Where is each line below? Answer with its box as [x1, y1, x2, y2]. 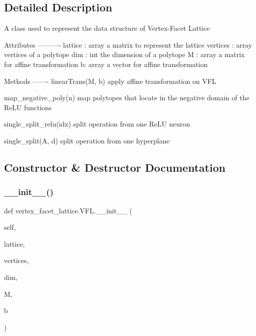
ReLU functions [4, 102, 52, 112]
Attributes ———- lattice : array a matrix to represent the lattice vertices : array [4, 39, 252, 50]
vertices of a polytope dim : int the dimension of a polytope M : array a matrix [4, 49, 245, 60]
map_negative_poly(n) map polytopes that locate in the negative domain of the [4, 92, 250, 103]
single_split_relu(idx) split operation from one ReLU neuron [4, 119, 190, 129]
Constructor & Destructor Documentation [4, 159, 226, 175]
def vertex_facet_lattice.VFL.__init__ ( [4, 205, 132, 215]
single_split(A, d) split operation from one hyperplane [4, 135, 170, 145]
